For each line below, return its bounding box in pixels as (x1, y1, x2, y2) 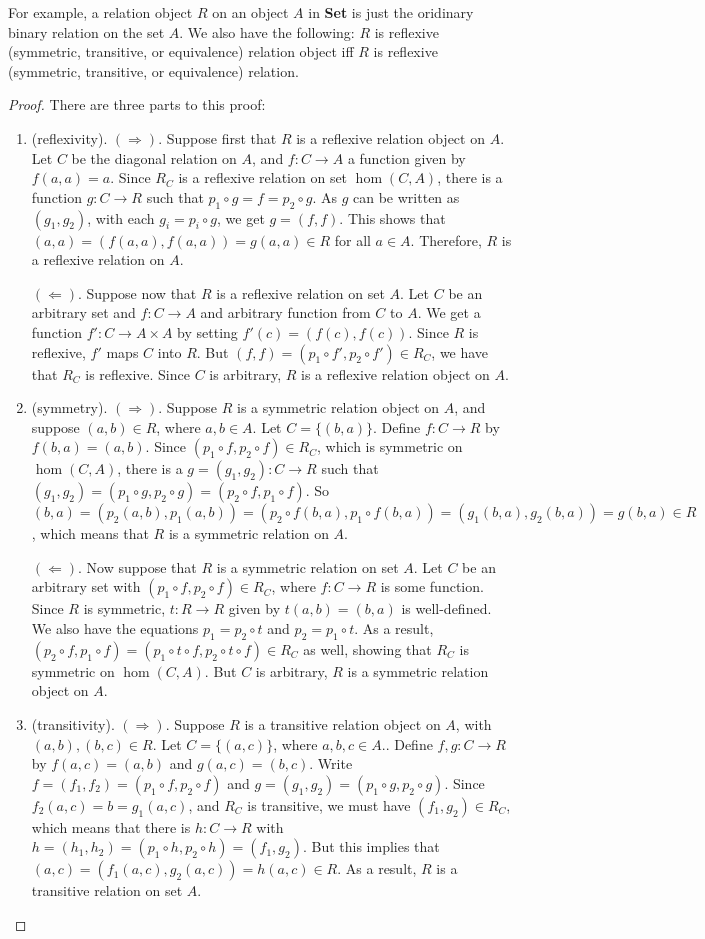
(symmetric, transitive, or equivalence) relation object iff (8, 41, 354, 62)
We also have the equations (31, 618, 199, 639)
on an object (212, 2, 289, 22)
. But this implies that (302, 836, 440, 857)
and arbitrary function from (200, 302, 371, 323)
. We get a (417, 302, 481, 323)
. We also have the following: (179, 21, 355, 42)
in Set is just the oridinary (308, 2, 474, 22)
